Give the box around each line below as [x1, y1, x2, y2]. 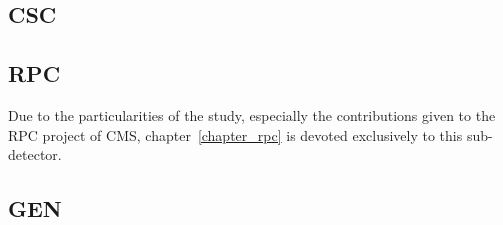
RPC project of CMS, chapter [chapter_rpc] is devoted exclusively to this [8, 124, 463, 145]
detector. [8, 144, 62, 165]
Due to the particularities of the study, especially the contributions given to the [8, 104, 496, 125]
